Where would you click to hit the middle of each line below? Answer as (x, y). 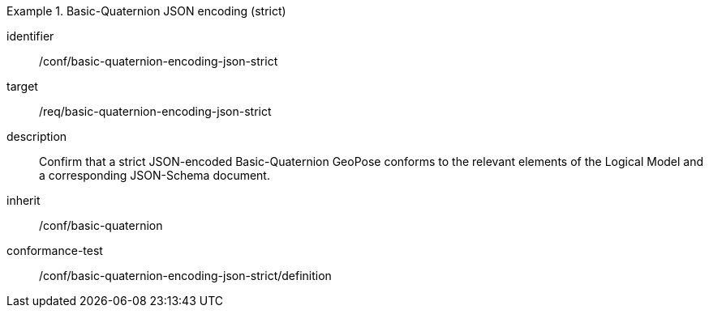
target (22, 86)
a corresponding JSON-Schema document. (155, 175)
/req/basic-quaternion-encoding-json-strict (155, 111)
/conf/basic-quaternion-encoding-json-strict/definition (185, 276)
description (37, 136)
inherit (24, 200)
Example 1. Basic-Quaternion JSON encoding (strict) (146, 11)
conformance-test (55, 250)
